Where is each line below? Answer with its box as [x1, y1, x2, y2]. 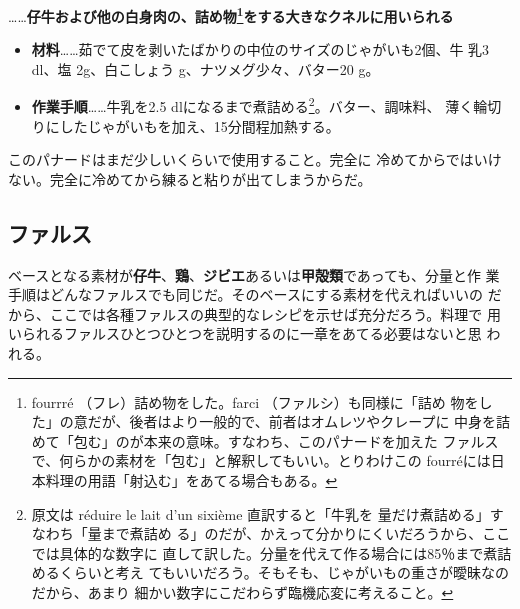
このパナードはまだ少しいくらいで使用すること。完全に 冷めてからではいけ [8, 149, 502, 170]
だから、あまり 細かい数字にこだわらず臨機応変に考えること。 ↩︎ [31, 581, 454, 602]
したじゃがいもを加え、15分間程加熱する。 [59, 115, 340, 136]
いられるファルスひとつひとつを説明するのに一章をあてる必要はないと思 [8, 323, 482, 344]
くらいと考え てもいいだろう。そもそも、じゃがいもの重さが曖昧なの [59, 562, 510, 583]
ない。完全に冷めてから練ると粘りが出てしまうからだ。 [8, 168, 372, 189]
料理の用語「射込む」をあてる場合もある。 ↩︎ [45, 470, 338, 491]
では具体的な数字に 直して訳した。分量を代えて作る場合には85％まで [31, 542, 484, 563]
